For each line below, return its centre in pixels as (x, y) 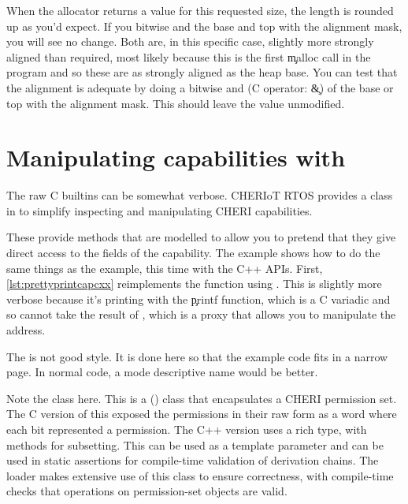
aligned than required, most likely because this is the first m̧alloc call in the (189, 56)
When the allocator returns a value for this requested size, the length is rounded (200, 10)
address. (26, 330)
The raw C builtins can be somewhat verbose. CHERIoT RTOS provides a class (200, 195)
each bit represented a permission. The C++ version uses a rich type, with (187, 429)
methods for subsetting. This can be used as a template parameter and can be (195, 444)
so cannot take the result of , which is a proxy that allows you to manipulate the (201, 314)
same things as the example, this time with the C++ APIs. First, (165, 268)
